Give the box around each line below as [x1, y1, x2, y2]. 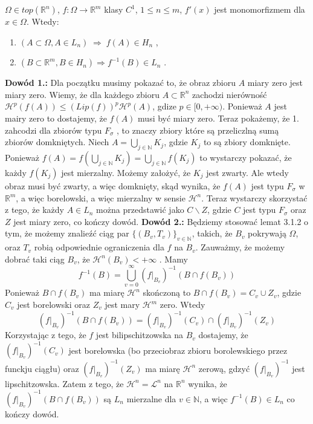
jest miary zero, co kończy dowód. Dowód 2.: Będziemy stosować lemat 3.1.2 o [13, 215, 309, 227]
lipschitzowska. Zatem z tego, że [5, 377, 124, 390]
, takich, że [192, 227, 233, 240]
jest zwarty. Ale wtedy [206, 166, 289, 178]
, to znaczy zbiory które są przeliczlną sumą [117, 123, 279, 136]
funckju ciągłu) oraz [5, 362, 79, 374]
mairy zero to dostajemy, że [5, 111, 107, 124]
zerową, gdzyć [198, 362, 250, 374]
